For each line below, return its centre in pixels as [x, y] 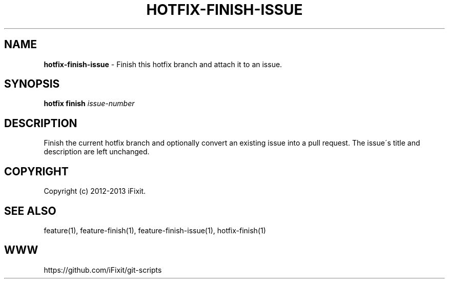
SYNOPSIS [32, 84]
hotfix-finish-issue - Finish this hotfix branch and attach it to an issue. [163, 64]
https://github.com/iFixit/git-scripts [103, 270]
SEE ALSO [30, 211]
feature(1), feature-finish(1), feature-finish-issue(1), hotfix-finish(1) [155, 230]
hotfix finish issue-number [89, 104]
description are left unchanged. [97, 152]
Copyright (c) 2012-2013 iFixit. [95, 191]
